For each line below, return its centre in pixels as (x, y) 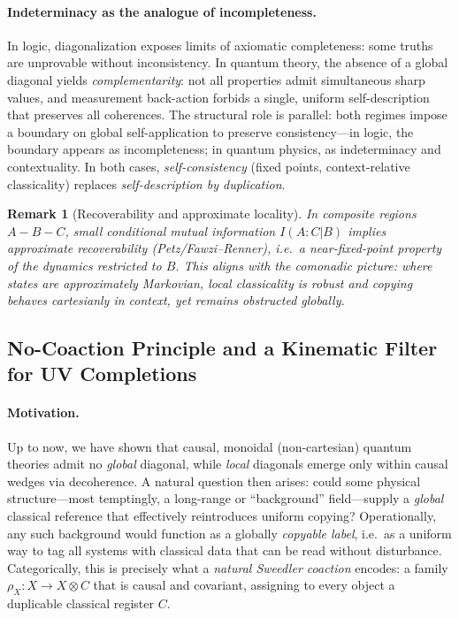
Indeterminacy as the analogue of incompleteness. (162, 11)
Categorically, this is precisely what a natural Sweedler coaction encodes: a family (228, 567)
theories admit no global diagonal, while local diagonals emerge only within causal (228, 464)
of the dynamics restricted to (84, 265)
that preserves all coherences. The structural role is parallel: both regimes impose (227, 114)
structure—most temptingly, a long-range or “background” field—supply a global (226, 498)
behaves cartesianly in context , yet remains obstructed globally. (176, 300)
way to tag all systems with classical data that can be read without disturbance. (225, 550)
